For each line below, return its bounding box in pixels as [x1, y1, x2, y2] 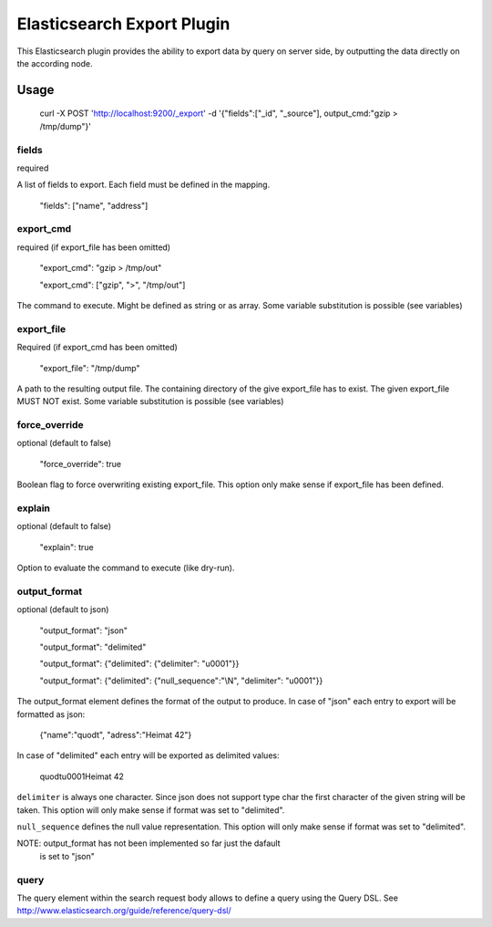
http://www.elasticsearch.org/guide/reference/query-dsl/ [16, 905, 231, 916]
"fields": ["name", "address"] [39, 200, 149, 211]
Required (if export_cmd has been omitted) [16, 342, 178, 353]
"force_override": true [39, 458, 122, 469]
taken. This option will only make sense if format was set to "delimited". [16, 804, 285, 816]
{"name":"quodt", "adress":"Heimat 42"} [39, 730, 192, 740]
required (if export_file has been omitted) [16, 242, 171, 253]
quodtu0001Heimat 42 [39, 771, 125, 782]
